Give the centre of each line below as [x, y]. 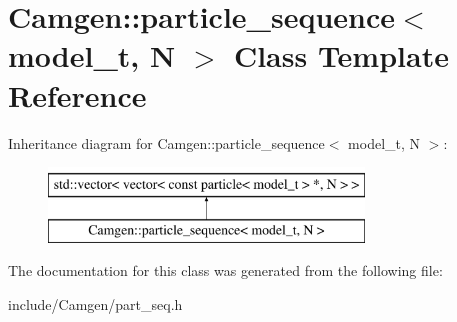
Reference [77, 94]
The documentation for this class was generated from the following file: [225, 270]
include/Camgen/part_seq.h [95, 303]
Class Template [341, 55]
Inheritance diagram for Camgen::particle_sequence [166, 142]
